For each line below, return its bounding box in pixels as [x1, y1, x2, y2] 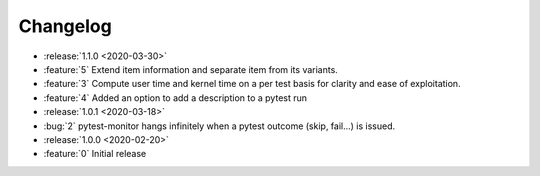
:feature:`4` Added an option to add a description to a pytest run [43, 91, 308, 104]
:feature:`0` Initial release [43, 148, 147, 160]
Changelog [18, 15, 112, 37]
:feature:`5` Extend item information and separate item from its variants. [43, 63, 339, 75]
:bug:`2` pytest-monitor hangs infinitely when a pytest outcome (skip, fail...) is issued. [43, 120, 396, 132]
